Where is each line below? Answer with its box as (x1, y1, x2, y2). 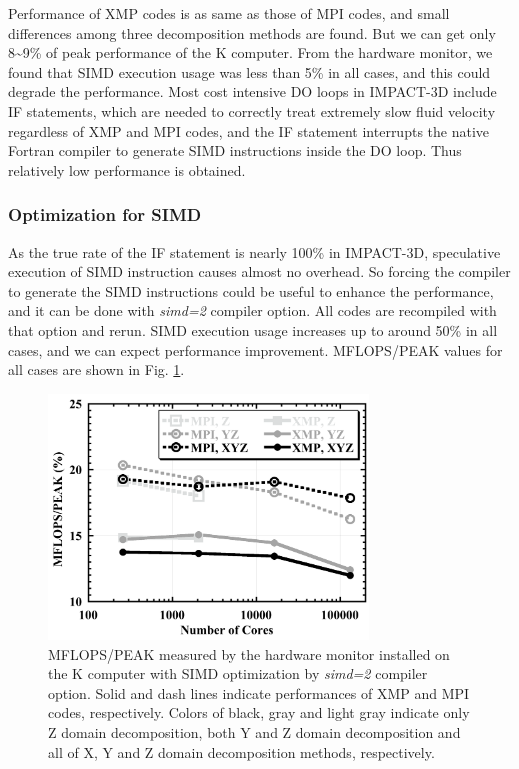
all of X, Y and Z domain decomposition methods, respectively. (48, 741, 435, 762)
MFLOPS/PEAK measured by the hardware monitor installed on (48, 643, 450, 664)
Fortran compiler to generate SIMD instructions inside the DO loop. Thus (8, 140, 462, 161)
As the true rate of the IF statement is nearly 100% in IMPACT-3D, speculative (8, 241, 501, 262)
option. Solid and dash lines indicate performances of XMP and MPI (48, 682, 470, 703)
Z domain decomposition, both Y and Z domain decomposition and (48, 721, 461, 742)
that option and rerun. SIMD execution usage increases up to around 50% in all (8, 319, 498, 340)
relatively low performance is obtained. (8, 159, 246, 180)
